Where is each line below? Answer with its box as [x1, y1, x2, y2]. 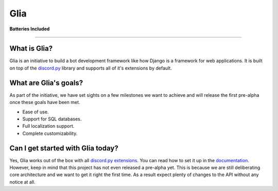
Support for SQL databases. [22, 116, 82, 122]
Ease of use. [22, 109, 49, 115]
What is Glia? [9, 44, 53, 53]
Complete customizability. [22, 130, 78, 136]
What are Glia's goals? [9, 78, 83, 87]
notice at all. [9, 179, 36, 185]
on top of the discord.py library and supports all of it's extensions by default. [9, 65, 172, 71]
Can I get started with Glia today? [9, 144, 118, 152]
